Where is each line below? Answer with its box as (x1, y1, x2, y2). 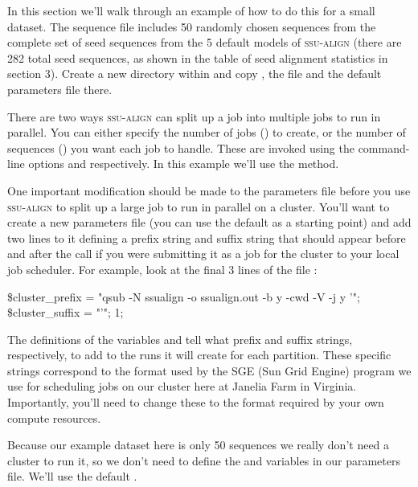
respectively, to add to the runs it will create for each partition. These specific (7, 346, 391, 363)
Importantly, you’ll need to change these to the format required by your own (7, 394, 384, 411)
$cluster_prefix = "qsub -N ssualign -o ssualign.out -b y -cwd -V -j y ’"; (7, 288, 360, 305)
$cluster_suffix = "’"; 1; (7, 304, 124, 321)
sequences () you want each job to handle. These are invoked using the (7, 139, 354, 156)
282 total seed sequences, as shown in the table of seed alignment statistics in (7, 49, 388, 66)
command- (358, 139, 410, 156)
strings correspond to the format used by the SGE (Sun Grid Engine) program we (7, 362, 412, 379)
